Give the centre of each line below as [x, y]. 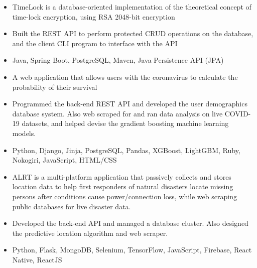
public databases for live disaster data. [72, 206]
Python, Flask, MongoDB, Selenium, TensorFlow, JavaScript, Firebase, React [132, 250]
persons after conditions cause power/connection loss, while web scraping [124, 196]
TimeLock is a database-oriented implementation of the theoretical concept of [132, 7]
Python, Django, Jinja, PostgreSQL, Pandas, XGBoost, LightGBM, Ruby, [126, 150]
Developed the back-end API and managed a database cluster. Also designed [130, 223]
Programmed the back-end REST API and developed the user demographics [130, 104]
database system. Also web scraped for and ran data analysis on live [117, 113]
